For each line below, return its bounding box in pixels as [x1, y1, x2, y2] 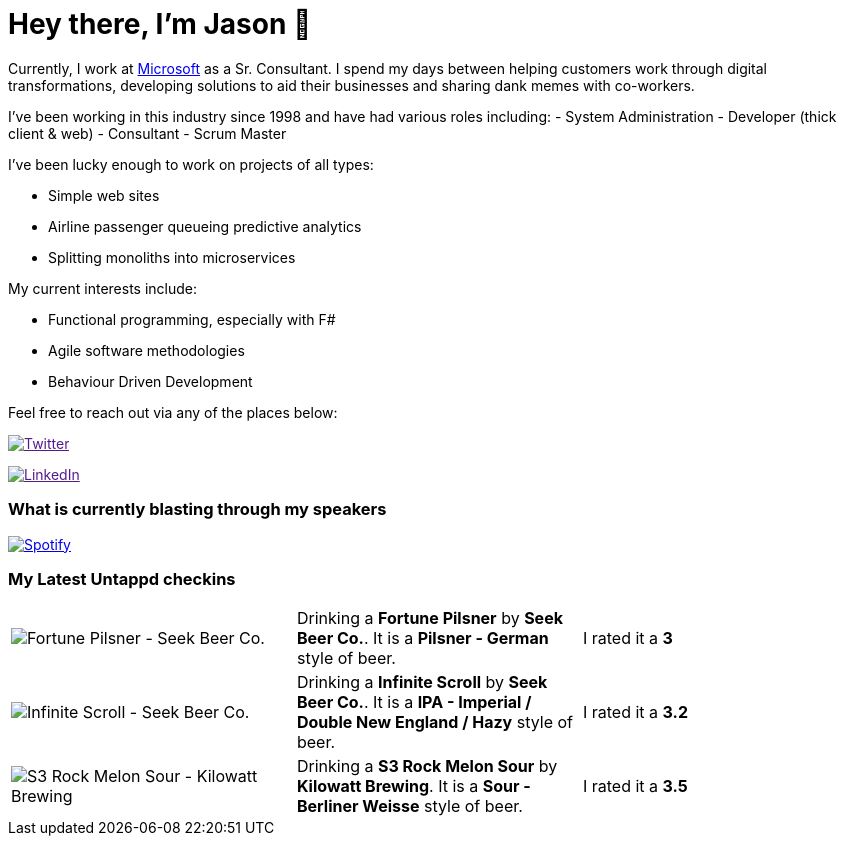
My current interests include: [8, 279, 197, 297]
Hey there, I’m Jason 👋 [8, 7, 312, 41]
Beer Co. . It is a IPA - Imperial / [296, 692, 532, 713]
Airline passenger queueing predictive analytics [48, 217, 362, 235]
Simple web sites [48, 186, 160, 204]
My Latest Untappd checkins [8, 568, 236, 589]
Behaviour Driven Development [48, 372, 253, 390]
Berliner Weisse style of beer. [296, 796, 523, 817]
